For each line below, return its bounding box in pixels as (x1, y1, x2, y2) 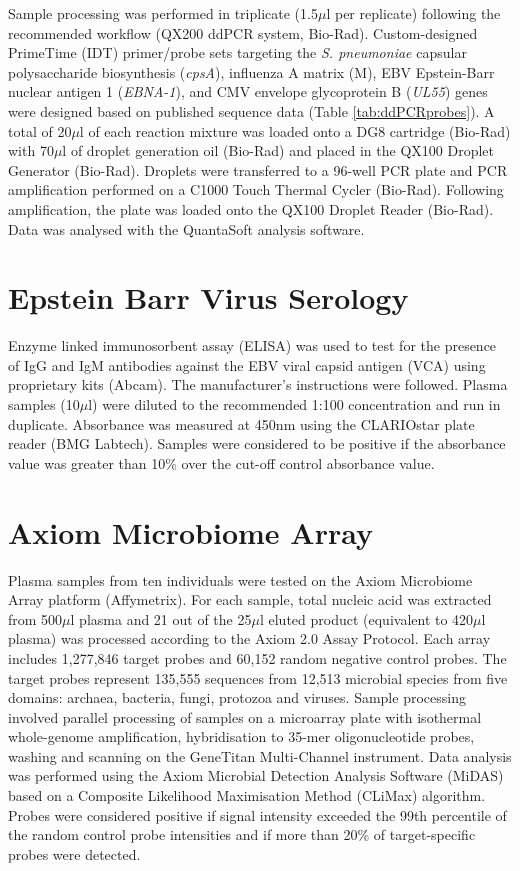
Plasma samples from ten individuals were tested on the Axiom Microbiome (8, 569, 473, 590)
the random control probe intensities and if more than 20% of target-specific (8, 824, 476, 845)
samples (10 (8, 394, 80, 415)
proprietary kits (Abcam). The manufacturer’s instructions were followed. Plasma (8, 374, 508, 395)
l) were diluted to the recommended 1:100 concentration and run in (88, 394, 501, 415)
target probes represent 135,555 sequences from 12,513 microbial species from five (8, 667, 508, 688)
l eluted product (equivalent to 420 (259, 608, 474, 629)
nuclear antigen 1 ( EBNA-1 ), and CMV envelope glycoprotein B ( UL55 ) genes (8, 81, 488, 102)
